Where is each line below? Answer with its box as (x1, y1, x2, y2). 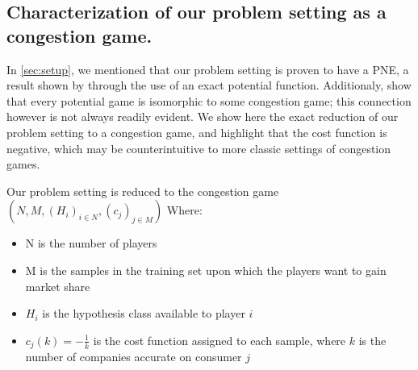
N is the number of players (25, 235, 157, 252)
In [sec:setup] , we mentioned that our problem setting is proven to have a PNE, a (6, 60, 409, 77)
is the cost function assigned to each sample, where (93, 331, 346, 348)
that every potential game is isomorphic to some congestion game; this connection (6, 92, 412, 109)
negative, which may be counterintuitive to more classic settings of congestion (6, 139, 391, 156)
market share (25, 277, 90, 294)
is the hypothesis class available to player (42, 305, 245, 322)
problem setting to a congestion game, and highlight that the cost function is (6, 123, 387, 140)
